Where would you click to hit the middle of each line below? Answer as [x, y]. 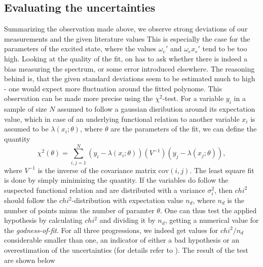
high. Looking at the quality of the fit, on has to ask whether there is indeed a [126, 58]
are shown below [30, 260]
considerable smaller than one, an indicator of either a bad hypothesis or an [122, 240]
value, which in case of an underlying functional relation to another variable [122, 119]
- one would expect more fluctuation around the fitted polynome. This [113, 88]
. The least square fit [222, 170]
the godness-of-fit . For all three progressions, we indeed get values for [111, 230]
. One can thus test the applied [208, 210]
